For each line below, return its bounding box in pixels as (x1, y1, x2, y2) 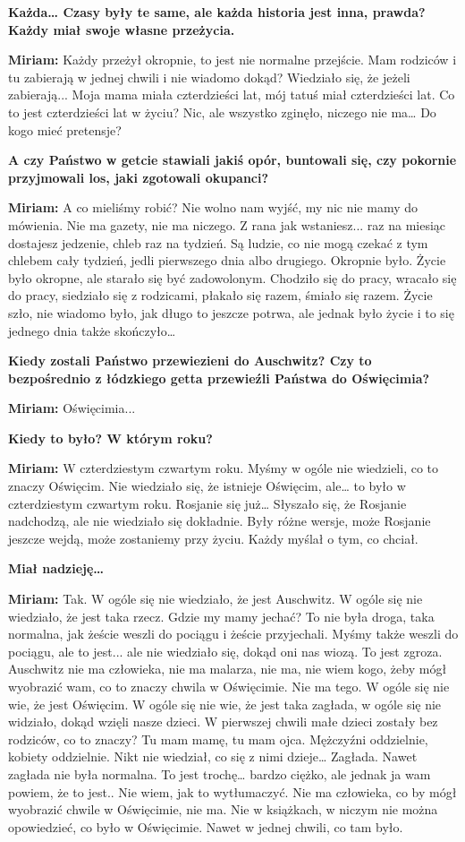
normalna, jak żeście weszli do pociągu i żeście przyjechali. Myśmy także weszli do (8, 624, 459, 643)
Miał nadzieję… (8, 559, 105, 578)
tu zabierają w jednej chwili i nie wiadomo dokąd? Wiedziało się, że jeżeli (8, 67, 410, 86)
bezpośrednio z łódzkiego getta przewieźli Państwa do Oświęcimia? (8, 368, 430, 387)
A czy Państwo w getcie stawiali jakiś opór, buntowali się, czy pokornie (8, 150, 457, 169)
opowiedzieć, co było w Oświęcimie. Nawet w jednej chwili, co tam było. (8, 817, 403, 836)
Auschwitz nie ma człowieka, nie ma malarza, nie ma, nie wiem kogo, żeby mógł (8, 659, 447, 678)
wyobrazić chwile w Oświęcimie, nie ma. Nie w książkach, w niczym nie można (8, 800, 438, 819)
